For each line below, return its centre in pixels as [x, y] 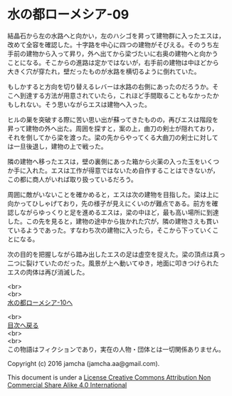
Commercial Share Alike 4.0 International [67, 385]
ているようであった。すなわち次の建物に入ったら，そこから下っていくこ [113, 230]
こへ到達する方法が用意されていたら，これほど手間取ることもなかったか [113, 95]
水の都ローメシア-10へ [40, 302]
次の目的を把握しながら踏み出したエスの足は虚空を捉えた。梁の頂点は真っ [116, 254]
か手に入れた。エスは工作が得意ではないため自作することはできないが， [113, 170]
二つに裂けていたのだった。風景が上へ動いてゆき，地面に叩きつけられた [113, 263]
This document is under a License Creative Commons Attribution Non [109, 377]
